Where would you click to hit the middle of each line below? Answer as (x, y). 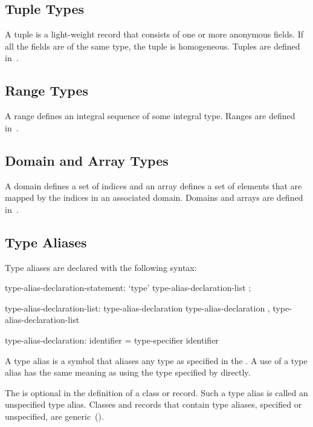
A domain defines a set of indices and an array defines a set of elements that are (153, 185)
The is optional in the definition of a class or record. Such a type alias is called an (156, 392)
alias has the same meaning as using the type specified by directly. (128, 372)
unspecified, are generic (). (54, 416)
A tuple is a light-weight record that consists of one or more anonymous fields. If (154, 34)
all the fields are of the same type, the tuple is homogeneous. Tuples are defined (153, 46)
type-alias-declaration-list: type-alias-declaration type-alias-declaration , (137, 308)
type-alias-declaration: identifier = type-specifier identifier (112, 340)
